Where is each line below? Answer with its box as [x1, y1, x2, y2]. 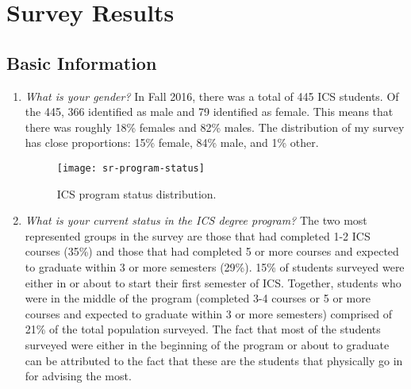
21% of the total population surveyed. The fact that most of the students [25, 321, 381, 337]
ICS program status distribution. [56, 185, 217, 202]
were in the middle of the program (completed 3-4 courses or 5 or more [25, 290, 371, 306]
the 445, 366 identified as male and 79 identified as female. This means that [25, 103, 394, 120]
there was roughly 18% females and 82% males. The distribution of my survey [25, 118, 405, 135]
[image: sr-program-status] [56, 162, 205, 174]
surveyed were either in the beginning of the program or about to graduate [25, 336, 390, 352]
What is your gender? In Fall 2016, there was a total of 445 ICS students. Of [25, 87, 399, 104]
